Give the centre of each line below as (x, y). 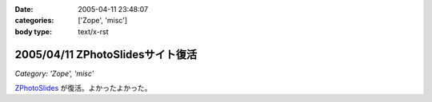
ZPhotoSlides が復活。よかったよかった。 (83, 88)
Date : (24, 9)
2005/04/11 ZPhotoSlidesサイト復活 (106, 55)
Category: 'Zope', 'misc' (54, 73)
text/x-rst (93, 31)
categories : (34, 21)
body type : (33, 31)
